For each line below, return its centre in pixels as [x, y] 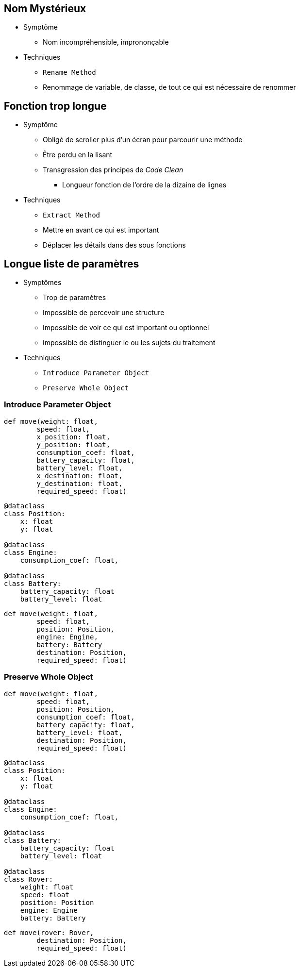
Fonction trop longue [55, 106]
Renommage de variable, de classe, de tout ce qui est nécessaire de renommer [169, 87]
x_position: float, [74, 437]
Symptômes [42, 283]
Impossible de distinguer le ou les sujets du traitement [129, 343]
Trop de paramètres [75, 298]
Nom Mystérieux [45, 8]
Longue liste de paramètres [72, 264]
